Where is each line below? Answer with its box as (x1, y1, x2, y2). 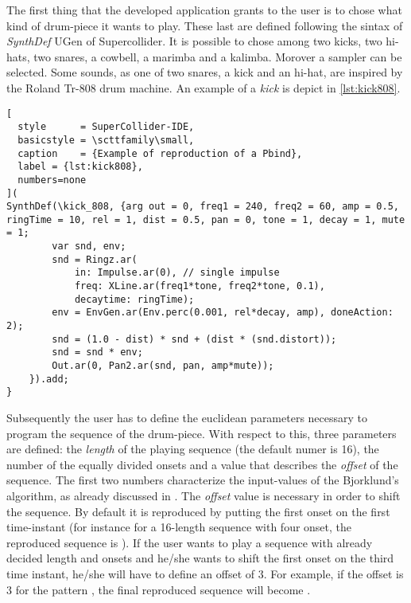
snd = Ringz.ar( (52, 253, 138, 265)
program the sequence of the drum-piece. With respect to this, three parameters (6, 425, 397, 441)
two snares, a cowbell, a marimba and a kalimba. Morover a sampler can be (33, 48, 402, 65)
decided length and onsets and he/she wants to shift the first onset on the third (6, 550, 394, 566)
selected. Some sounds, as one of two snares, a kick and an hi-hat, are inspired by (6, 64, 403, 80)
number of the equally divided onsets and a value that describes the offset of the (6, 456, 398, 472)
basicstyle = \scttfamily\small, (17, 134, 195, 146)
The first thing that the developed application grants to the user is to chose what (6, 2, 402, 18)
